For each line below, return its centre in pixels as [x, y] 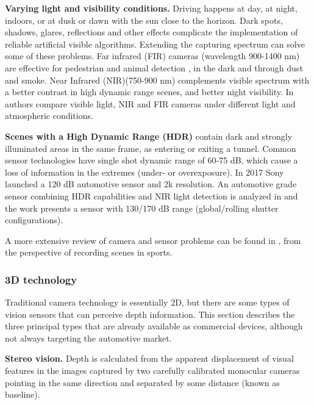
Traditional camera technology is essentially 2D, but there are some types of [147, 302]
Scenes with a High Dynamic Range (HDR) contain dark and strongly [149, 136]
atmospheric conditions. [49, 116]
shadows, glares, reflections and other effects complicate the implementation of [152, 32]
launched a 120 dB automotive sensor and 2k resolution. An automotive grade [151, 184]
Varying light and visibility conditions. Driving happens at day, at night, [151, 8]
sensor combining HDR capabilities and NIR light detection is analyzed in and [152, 195]
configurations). [34, 220]
